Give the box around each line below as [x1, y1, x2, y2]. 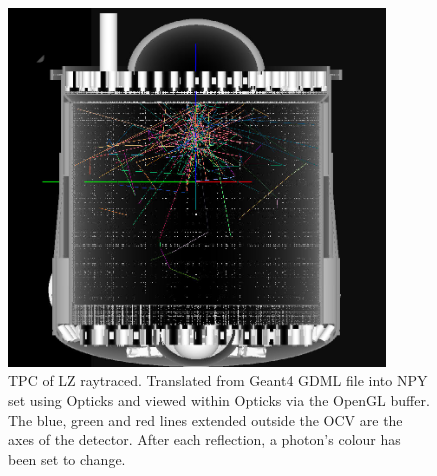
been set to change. [8, 448, 126, 469]
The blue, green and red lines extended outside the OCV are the [8, 409, 403, 430]
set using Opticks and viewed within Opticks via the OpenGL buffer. [8, 390, 430, 411]
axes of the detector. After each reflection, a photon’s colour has [8, 429, 401, 450]
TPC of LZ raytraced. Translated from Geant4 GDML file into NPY [8, 370, 428, 391]
